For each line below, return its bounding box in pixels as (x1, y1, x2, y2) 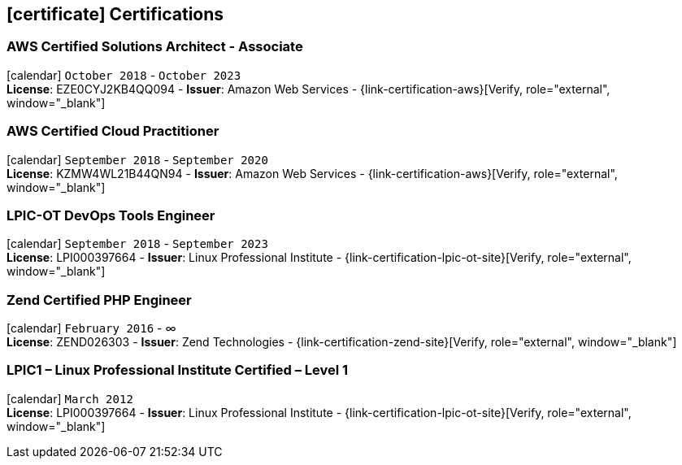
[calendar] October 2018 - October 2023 (7, 67, 241, 82)
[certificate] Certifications (7, 4, 224, 24)
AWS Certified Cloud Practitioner (7, 123, 219, 140)
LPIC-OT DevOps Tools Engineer (7, 206, 215, 224)
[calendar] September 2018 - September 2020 (7, 152, 268, 167)
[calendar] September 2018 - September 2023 (7, 237, 268, 251)
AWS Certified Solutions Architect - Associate (7, 38, 303, 55)
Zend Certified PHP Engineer (7, 291, 192, 308)
